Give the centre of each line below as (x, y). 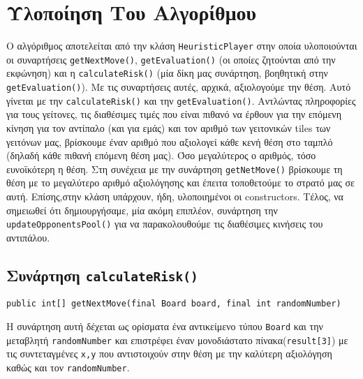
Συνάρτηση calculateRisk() (102, 275)
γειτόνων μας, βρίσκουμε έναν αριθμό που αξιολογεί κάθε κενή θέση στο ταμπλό (170, 141)
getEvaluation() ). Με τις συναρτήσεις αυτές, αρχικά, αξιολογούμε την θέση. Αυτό (179, 87)
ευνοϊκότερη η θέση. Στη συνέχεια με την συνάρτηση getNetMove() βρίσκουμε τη (175, 169)
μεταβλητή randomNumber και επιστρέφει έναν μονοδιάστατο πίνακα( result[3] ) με (177, 340)
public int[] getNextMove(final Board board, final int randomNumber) (174, 304)
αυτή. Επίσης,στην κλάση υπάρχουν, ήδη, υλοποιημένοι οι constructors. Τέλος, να (175, 196)
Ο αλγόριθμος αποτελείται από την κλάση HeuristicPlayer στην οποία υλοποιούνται (182, 46)
